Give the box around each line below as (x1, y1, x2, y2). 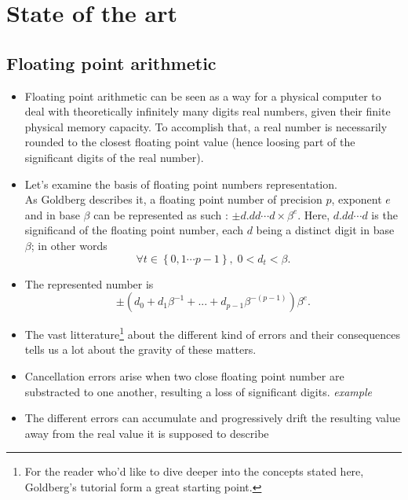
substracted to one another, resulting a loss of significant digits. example (24, 383, 372, 399)
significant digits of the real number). (24, 149, 204, 165)
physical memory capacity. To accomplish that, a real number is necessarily (24, 118, 388, 134)
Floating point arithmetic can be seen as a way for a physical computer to (24, 87, 381, 104)
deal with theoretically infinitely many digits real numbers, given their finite (24, 103, 391, 119)
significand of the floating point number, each (24, 222, 244, 238)
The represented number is (24, 275, 154, 292)
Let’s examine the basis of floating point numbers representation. (24, 175, 337, 192)
